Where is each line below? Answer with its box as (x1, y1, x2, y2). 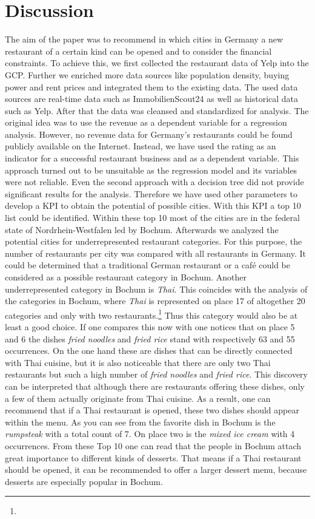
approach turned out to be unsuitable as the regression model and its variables (5, 163, 297, 176)
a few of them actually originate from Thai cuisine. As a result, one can (5, 392, 271, 404)
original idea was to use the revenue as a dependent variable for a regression (5, 116, 287, 129)
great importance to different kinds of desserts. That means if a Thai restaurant (5, 451, 302, 464)
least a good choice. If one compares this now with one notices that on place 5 (5, 321, 295, 333)
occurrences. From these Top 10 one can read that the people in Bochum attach (5, 439, 302, 452)
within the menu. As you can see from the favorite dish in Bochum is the (5, 415, 276, 428)
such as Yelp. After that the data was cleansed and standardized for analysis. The (5, 104, 309, 117)
